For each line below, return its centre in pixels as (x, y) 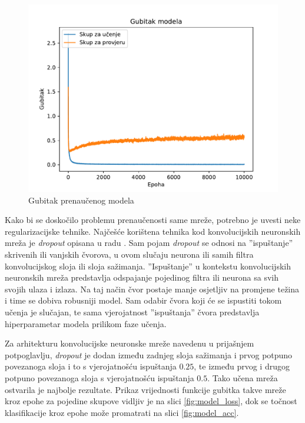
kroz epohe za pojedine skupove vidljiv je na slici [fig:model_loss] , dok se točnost (151, 401)
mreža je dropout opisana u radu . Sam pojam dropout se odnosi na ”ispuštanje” (149, 243)
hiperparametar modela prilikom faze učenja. (86, 323)
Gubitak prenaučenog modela (81, 200)
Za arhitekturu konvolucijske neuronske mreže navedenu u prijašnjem (130, 343)
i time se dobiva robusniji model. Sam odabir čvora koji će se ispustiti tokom (143, 300)
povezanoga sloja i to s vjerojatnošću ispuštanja (91, 366)
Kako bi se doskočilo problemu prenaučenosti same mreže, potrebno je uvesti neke (153, 220)
